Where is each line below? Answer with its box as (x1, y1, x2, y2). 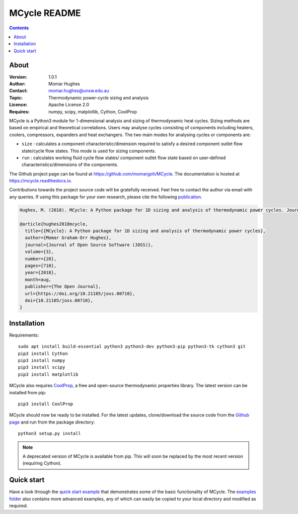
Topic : (9, 94, 23, 100)
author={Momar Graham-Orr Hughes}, (25, 235, 112, 241)
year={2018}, (25, 270, 57, 275)
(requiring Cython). (22, 460, 62, 466)
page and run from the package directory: (9, 419, 95, 425)
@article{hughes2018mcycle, (19, 221, 88, 227)
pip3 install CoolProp (18, 401, 74, 407)
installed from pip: (9, 389, 47, 395)
